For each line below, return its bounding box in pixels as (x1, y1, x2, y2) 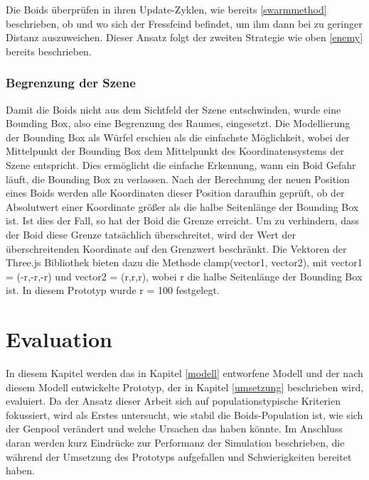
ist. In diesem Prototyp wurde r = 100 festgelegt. (6, 283, 220, 298)
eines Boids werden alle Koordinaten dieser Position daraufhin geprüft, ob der (6, 185, 345, 200)
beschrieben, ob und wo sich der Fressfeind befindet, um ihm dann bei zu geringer (6, 16, 363, 31)
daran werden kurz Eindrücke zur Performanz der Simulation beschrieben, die (6, 435, 345, 449)
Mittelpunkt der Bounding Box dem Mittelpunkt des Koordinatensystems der (6, 143, 344, 158)
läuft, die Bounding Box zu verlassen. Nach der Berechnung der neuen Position (6, 171, 350, 186)
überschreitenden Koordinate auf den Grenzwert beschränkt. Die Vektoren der (6, 241, 347, 256)
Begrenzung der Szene (6, 74, 136, 92)
